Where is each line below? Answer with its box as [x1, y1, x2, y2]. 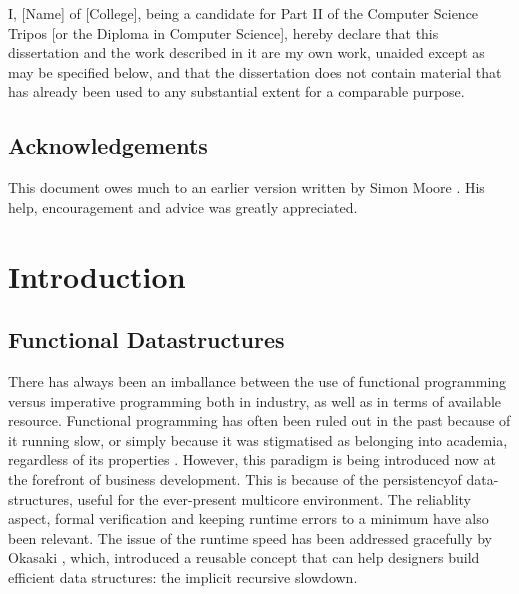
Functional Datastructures [8, 324, 285, 355]
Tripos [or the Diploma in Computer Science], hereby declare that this [8, 22, 439, 43]
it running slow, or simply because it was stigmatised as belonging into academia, [8, 429, 508, 450]
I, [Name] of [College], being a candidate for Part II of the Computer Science [8, 3, 479, 23]
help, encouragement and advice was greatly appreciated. [8, 196, 358, 217]
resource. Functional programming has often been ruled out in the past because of [8, 410, 511, 431]
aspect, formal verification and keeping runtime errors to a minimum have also [8, 508, 489, 529]
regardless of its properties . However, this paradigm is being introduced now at [8, 449, 497, 470]
